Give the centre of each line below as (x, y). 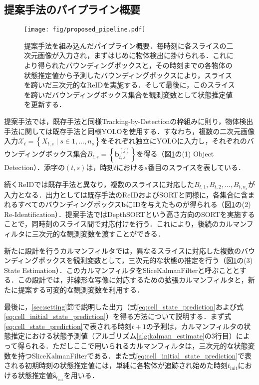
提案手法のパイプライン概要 (72, 9)
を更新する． (45, 104)
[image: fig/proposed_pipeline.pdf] (85, 30)
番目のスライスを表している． (196, 167)
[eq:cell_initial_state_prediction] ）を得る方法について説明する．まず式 (118, 316)
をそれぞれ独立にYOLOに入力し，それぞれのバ (177, 141)
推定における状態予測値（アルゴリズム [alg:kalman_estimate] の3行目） (123, 336)
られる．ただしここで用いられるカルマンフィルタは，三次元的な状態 (136, 345)
